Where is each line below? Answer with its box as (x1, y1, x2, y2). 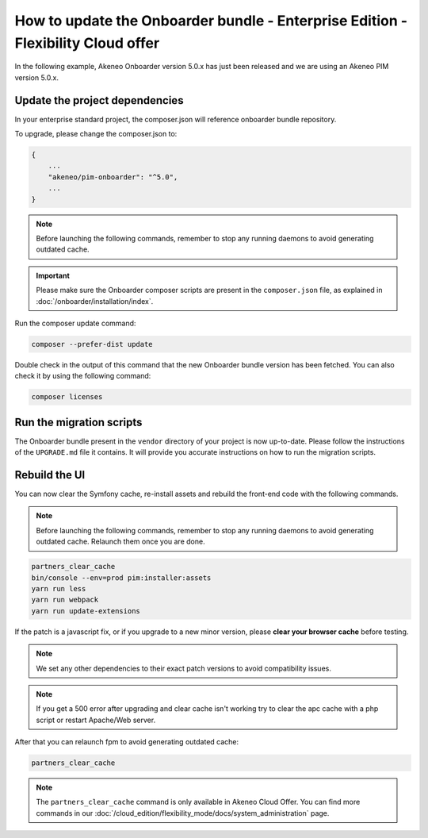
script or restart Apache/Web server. (36, 715, 156, 725)
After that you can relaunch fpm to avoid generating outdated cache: (14, 737, 239, 747)
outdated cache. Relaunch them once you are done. (36, 536, 205, 547)
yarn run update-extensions (31, 606, 140, 615)
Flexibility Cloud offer (14, 34, 160, 52)
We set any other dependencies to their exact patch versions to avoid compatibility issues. (36, 663, 332, 673)
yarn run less (31, 584, 86, 593)
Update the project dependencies (14, 94, 184, 107)
